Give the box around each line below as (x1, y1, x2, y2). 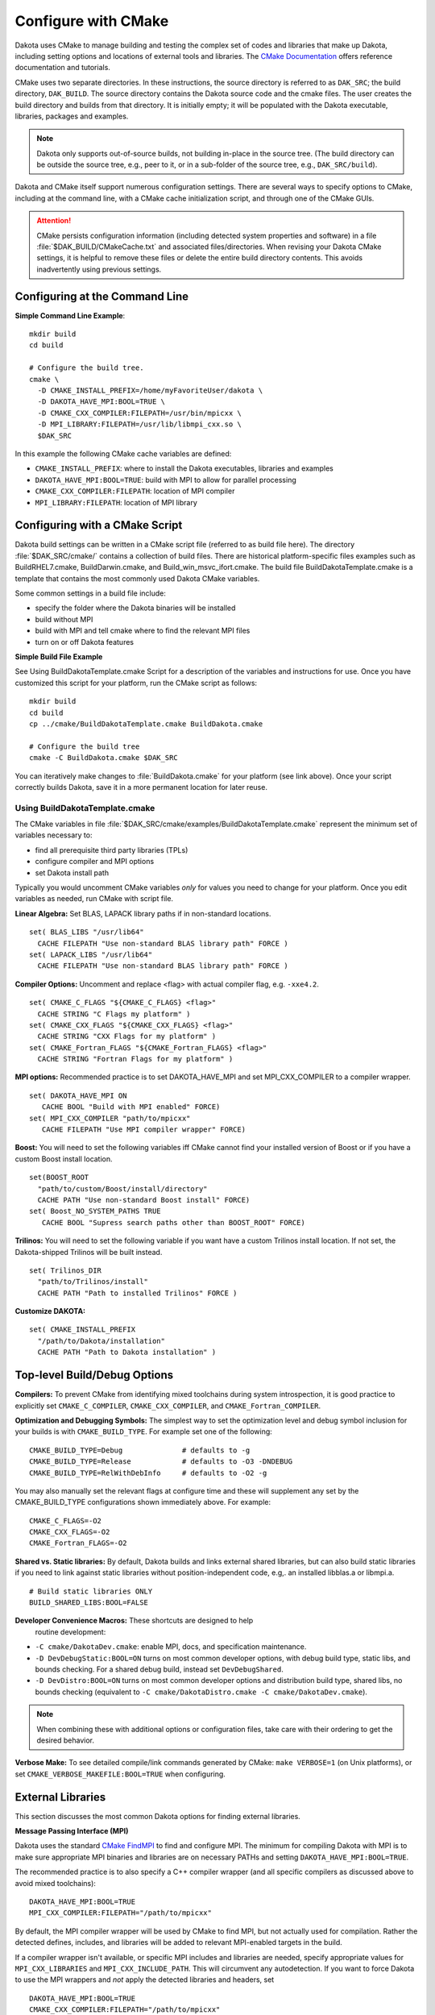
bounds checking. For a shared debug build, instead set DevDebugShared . (35, 1664, 284, 1674)
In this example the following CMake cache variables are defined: (14, 449, 232, 459)
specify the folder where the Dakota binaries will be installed (35, 603, 236, 613)
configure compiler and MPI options (35, 857, 155, 866)
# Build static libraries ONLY (29, 1586, 153, 1596)
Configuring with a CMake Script (14, 518, 183, 532)
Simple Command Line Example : (14, 310, 126, 320)
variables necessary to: (14, 830, 93, 840)
